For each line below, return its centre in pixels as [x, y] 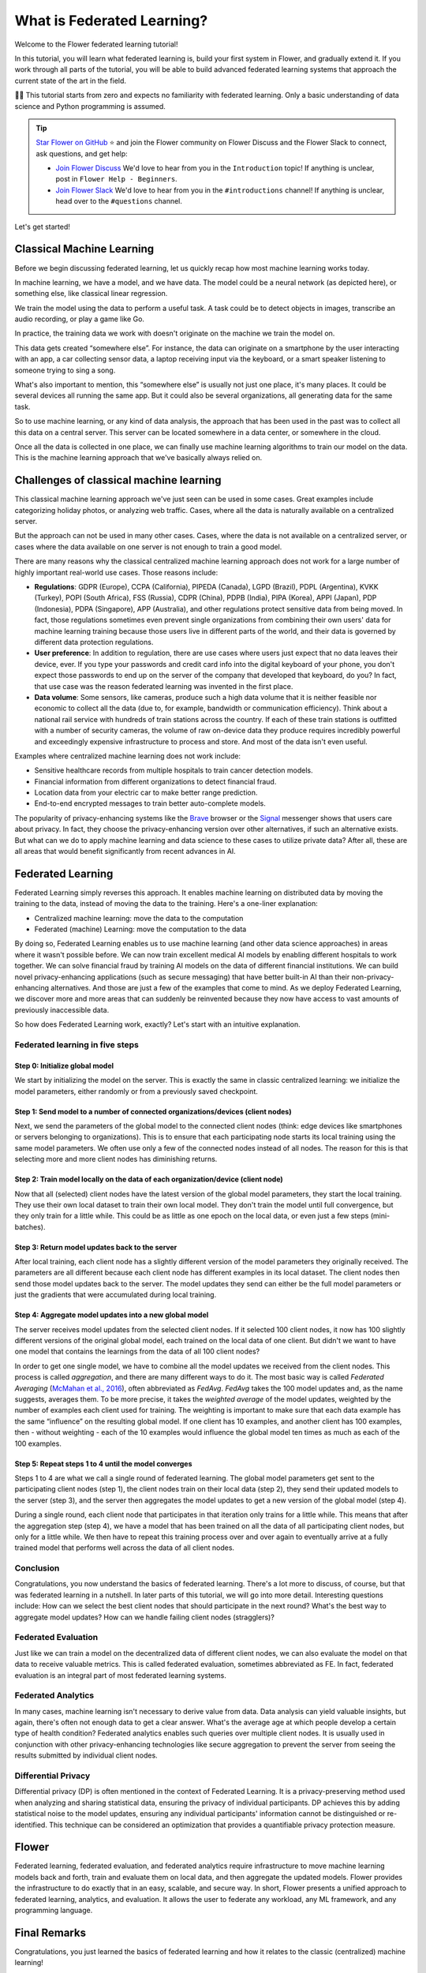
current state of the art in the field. [70, 80]
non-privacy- [373, 977]
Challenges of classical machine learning [118, 480]
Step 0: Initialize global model [64, 1065]
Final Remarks [50, 1932]
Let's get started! [43, 227]
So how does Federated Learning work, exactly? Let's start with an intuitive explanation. [158, 1024]
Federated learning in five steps [77, 1044]
